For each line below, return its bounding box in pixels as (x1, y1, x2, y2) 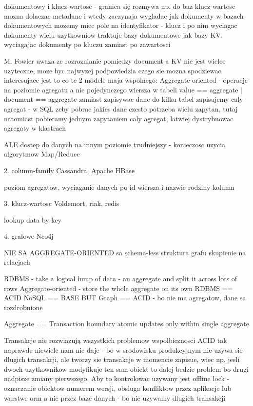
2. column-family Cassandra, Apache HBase (4, 165, 135, 175)
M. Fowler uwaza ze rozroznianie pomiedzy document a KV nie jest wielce (4, 55, 226, 66)
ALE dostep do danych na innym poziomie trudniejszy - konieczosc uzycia (4, 139, 226, 149)
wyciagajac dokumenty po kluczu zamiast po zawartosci (4, 39, 171, 49)
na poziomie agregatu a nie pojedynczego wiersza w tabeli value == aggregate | (4, 84, 242, 94)
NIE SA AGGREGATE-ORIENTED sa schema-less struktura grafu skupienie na (4, 247, 246, 257)
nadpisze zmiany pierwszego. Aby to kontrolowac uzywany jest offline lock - (4, 373, 230, 383)
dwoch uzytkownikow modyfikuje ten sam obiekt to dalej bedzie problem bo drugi (4, 363, 249, 374)
